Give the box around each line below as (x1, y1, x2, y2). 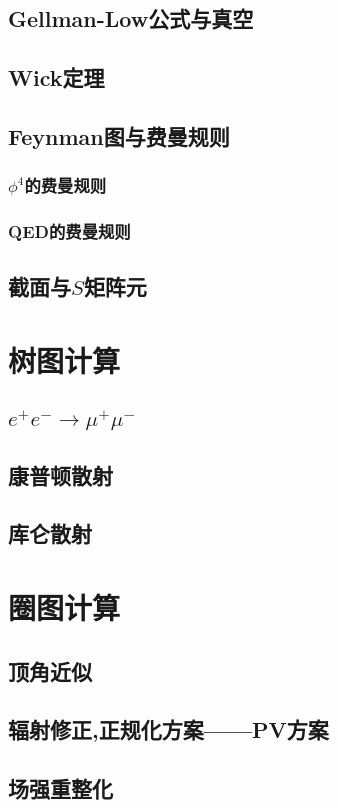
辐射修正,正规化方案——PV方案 (8, 714, 329, 745)
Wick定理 (8, 62, 105, 93)
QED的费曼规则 (8, 219, 131, 244)
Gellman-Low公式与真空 (8, 3, 254, 34)
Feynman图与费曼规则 (8, 120, 230, 151)
